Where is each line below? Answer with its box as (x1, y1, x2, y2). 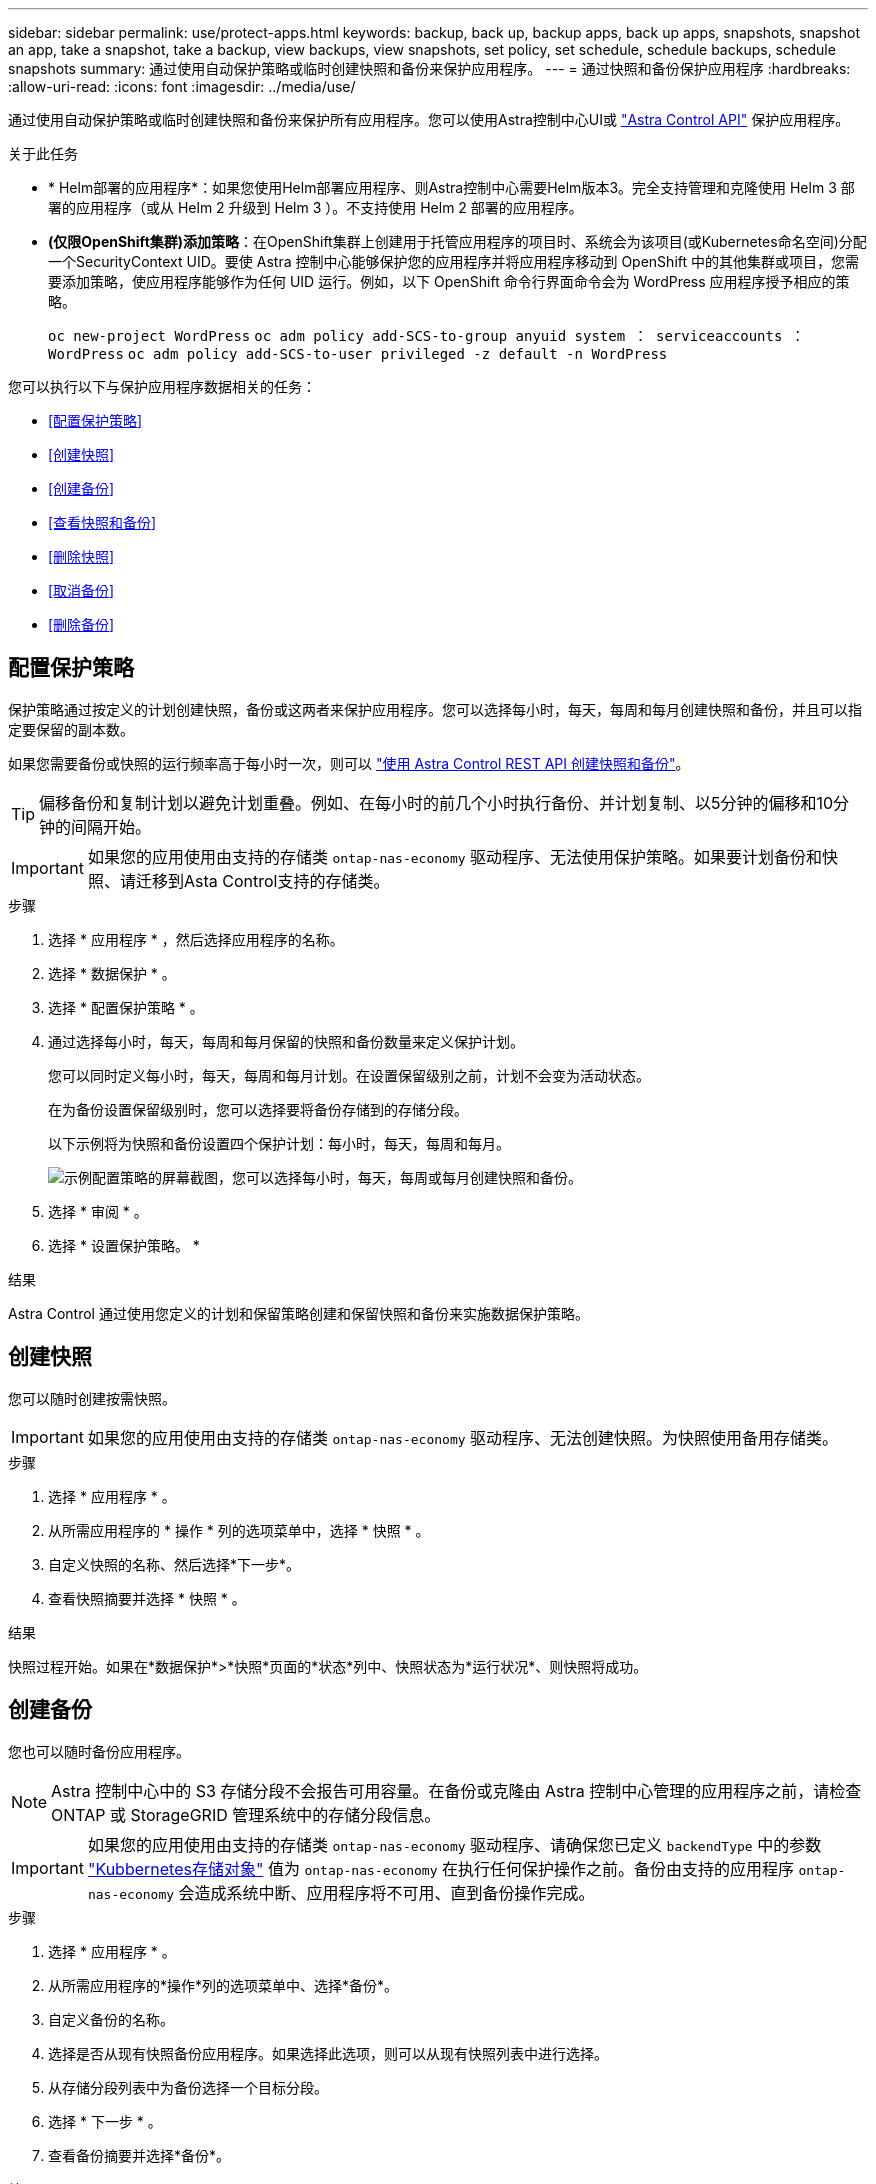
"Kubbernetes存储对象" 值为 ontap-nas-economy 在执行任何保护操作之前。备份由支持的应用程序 (87, 1858, 794, 1879)
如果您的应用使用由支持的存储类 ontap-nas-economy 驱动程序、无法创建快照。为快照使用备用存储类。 (87, 1427, 839, 1448)
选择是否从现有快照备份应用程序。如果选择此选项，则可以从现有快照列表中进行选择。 (48, 2044, 608, 2062)
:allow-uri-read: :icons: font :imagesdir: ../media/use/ (8, 78, 356, 95)
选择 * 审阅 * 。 (48, 1202, 148, 1220)
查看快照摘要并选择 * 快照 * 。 (48, 1589, 246, 1607)
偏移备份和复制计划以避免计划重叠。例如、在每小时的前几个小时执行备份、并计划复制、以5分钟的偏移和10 (39, 792, 834, 813)
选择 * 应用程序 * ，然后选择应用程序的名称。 (48, 930, 344, 948)
